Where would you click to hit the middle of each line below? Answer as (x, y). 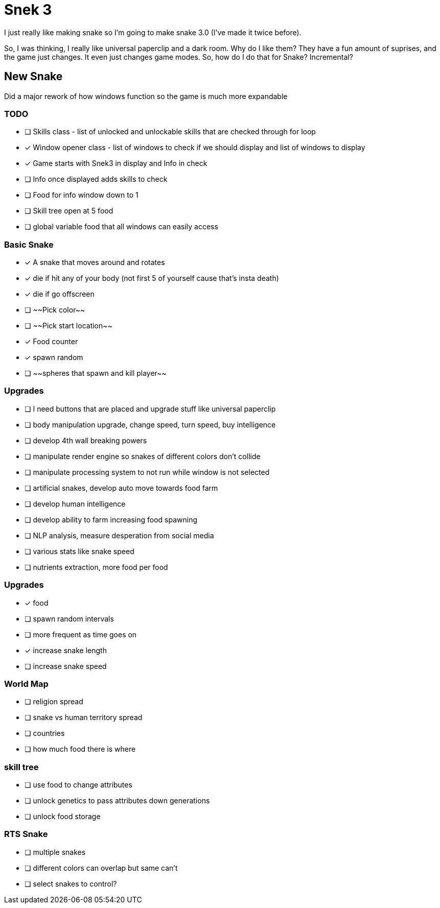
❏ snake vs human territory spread (84, 718)
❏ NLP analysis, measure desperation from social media (119, 535)
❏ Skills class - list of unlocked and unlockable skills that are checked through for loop (170, 132)
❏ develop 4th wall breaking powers (86, 440)
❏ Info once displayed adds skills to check (96, 179)
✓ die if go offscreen (60, 294)
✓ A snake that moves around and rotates (95, 262)
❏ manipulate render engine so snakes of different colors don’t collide (143, 456)
